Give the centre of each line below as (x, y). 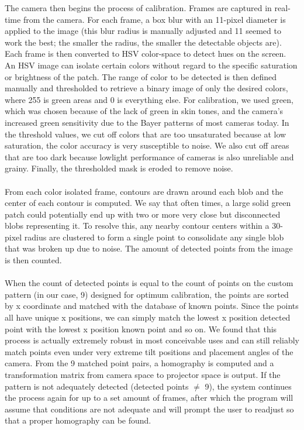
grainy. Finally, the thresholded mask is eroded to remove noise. (119, 168)
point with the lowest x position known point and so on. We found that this (141, 328)
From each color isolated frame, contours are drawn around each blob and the (144, 191)
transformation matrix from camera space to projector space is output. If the (143, 374)
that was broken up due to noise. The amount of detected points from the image (149, 248)
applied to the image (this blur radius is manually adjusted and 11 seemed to (143, 31)
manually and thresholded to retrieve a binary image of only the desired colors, (146, 88)
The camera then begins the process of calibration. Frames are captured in (138, 8)
